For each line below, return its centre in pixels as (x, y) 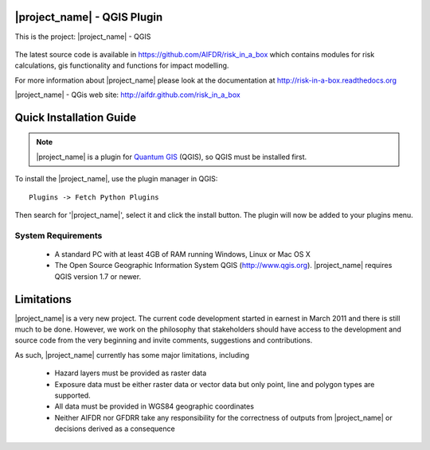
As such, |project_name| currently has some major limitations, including (132, 355)
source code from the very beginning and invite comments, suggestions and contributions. (164, 340)
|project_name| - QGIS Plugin (89, 17)
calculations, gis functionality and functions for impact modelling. (122, 66)
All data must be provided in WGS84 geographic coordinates (154, 406)
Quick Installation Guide (76, 117)
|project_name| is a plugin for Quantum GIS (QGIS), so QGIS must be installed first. (172, 157)
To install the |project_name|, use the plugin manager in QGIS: (116, 179)
